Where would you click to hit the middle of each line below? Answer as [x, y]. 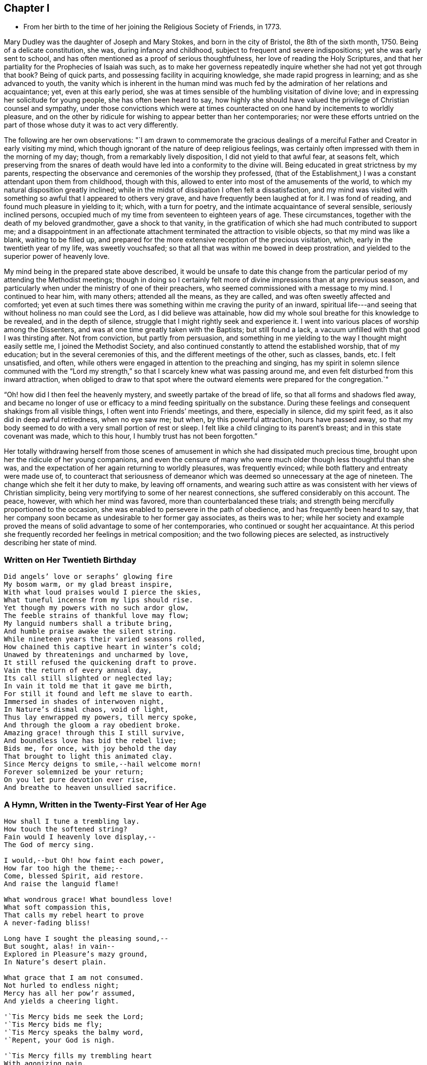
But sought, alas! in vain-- [60, 946]
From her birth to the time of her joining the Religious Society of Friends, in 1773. [152, 27]
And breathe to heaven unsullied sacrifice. [91, 788]
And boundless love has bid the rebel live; [91, 741]
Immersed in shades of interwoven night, [84, 702]
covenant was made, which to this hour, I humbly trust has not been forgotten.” [131, 436]
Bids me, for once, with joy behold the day [91, 749]
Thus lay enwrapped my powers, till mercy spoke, [101, 717]
